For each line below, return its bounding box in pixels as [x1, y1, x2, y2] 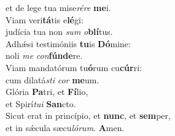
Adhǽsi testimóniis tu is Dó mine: [6, 37, 131, 50]
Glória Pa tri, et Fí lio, [6, 85, 88, 98]
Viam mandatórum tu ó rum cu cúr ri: [6, 61, 142, 74]
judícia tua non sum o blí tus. [6, 25, 113, 38]
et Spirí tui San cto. [6, 97, 76, 110]
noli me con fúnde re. [6, 49, 83, 62]
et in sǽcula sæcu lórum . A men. [6, 121, 125, 134]
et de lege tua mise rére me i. [6, 1, 111, 13]
